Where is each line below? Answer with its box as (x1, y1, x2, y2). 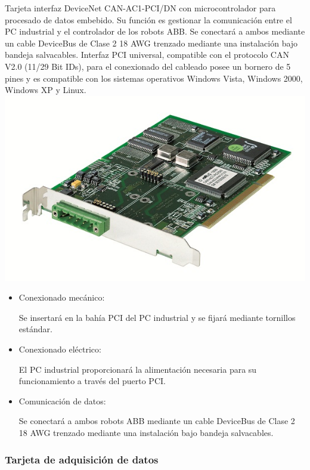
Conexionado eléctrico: (18, 343, 101, 355)
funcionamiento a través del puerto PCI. (18, 375, 166, 387)
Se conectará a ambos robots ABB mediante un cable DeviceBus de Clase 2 (18, 415, 295, 427)
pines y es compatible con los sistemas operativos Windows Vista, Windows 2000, (5, 72, 303, 84)
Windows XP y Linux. (5, 84, 86, 96)
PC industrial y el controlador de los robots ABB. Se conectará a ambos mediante (5, 25, 305, 38)
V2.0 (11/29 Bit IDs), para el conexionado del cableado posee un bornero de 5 (5, 60, 291, 72)
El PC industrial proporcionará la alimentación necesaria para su (18, 363, 257, 375)
